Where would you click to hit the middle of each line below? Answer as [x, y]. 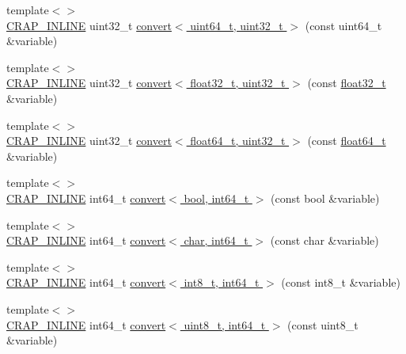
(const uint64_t [343, 25]
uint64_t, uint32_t [237, 25]
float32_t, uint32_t [238, 83]
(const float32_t [347, 83]
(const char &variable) [324, 240]
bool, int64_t [216, 198]
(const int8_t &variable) [341, 282]
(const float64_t [347, 141]
